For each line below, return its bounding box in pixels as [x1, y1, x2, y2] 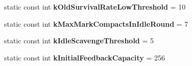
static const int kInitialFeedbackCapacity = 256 [4, 52, 165, 62]
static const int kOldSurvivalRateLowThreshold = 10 [4, 2, 186, 12]
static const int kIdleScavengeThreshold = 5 [4, 35, 154, 46]
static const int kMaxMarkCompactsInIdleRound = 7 [4, 18, 188, 29]
